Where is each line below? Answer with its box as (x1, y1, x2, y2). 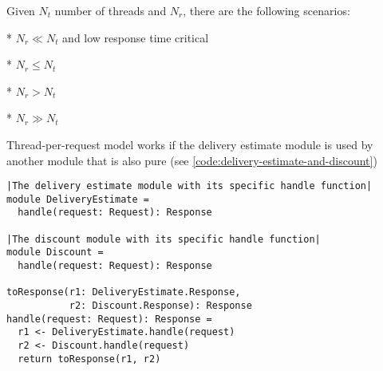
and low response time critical (62, 29, 209, 45)
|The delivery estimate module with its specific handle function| (6, 180, 373, 192)
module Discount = (6, 247, 104, 259)
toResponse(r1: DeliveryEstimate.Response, (6, 286, 241, 298)
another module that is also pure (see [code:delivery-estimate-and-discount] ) (6, 152, 377, 168)
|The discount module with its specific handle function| (6, 233, 321, 245)
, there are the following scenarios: (183, 2, 350, 18)
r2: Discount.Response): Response (69, 300, 252, 312)
